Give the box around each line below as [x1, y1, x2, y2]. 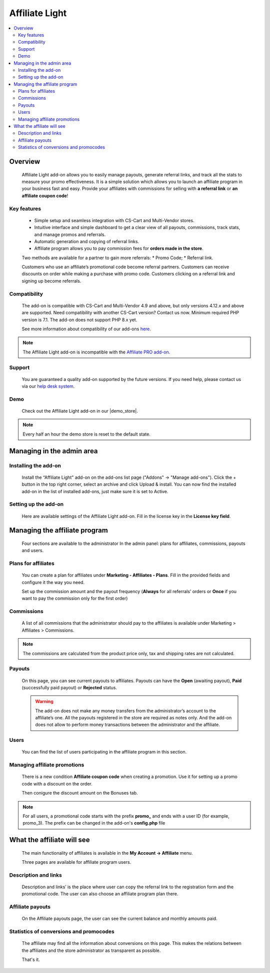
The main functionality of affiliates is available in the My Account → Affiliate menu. [21, 850, 193, 856]
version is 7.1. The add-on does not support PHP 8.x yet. [21, 316, 137, 323]
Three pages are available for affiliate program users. [21, 859, 131, 865]
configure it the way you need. [21, 579, 85, 585]
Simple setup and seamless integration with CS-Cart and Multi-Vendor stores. [34, 217, 194, 223]
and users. [21, 547, 44, 553]
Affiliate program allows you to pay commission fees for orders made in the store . [34, 246, 203, 252]
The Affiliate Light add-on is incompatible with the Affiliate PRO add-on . [22, 349, 170, 355]
